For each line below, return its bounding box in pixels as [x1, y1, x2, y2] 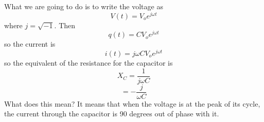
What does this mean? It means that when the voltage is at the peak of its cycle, [4, 98, 260, 109]
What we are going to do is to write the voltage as [4, 1, 163, 11]
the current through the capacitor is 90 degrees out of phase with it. [4, 108, 219, 119]
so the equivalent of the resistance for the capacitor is [4, 57, 173, 68]
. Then [54, 19, 76, 30]
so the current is [4, 38, 56, 49]
